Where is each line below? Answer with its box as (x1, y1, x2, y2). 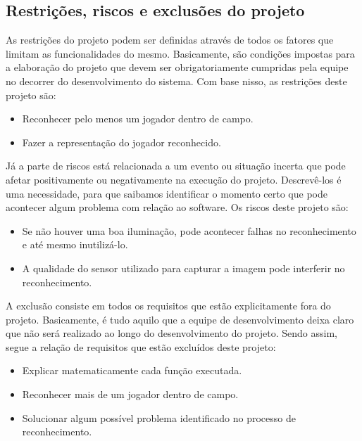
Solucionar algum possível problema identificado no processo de (22, 410, 296, 425)
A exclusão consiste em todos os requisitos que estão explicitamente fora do (6, 298, 331, 313)
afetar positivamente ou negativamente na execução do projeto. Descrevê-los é (6, 172, 342, 186)
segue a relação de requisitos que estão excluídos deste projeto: (6, 339, 276, 354)
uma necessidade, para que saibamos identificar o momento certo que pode (6, 186, 327, 200)
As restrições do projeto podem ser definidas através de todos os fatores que (6, 32, 334, 47)
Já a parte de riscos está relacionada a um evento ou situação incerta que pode (6, 158, 346, 173)
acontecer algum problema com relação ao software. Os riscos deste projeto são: (6, 200, 349, 215)
